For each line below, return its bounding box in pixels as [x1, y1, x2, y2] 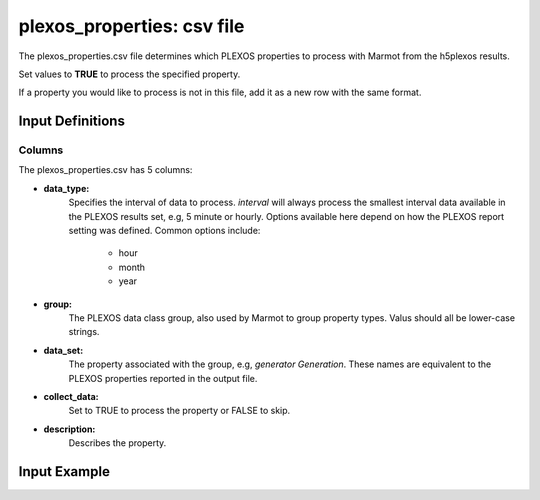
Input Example [18, 463, 110, 480]
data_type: [43, 182, 90, 194]
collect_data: [43, 390, 99, 402]
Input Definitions [18, 113, 125, 130]
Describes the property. [68, 437, 167, 449]
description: [43, 423, 96, 435]
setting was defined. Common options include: [68, 225, 261, 237]
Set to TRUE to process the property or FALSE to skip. [68, 405, 291, 417]
